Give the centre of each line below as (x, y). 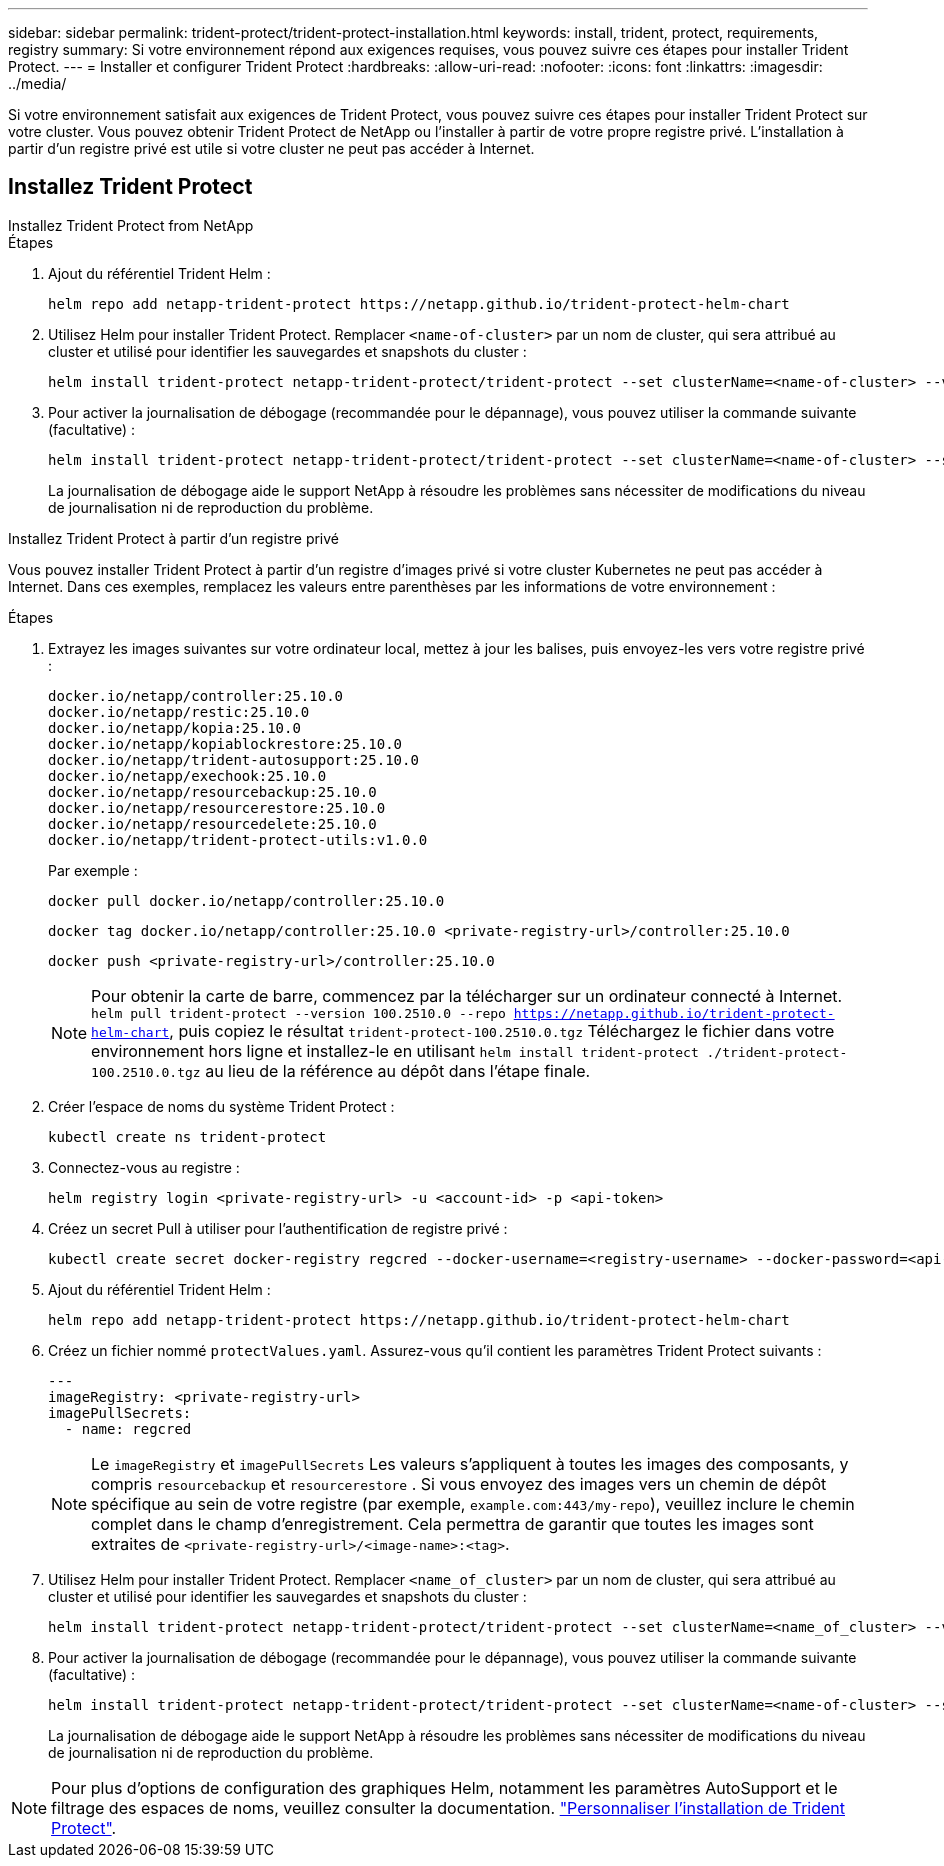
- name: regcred (128, 1428)
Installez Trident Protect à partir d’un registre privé (174, 538)
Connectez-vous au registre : (144, 1167)
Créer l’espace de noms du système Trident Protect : (221, 1106)
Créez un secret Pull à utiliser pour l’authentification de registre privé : (278, 1228)
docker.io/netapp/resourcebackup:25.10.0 (212, 791)
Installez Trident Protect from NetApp (131, 225)
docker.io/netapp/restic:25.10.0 (179, 711)
